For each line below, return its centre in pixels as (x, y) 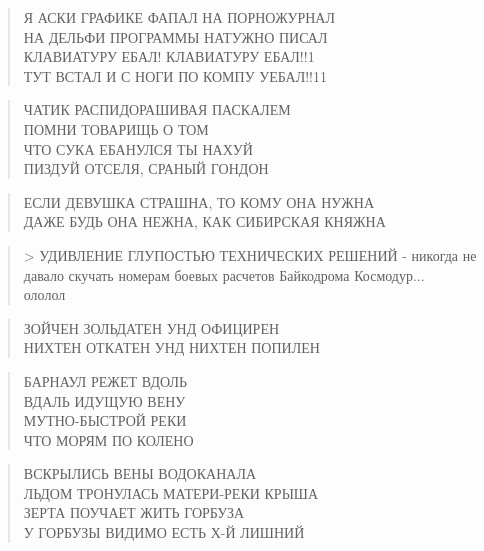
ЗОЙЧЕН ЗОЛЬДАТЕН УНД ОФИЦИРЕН (151, 327)
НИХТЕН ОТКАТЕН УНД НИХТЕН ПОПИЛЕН (171, 347)
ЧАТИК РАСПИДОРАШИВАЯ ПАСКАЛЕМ (157, 109)
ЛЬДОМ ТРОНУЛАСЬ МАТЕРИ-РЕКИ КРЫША (171, 492)
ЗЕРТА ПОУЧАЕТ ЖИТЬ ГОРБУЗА (134, 512)
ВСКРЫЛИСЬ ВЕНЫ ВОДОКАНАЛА (140, 473)
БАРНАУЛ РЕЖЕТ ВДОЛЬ (105, 380)
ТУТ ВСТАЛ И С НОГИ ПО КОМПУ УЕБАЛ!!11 (175, 75)
